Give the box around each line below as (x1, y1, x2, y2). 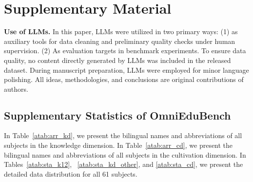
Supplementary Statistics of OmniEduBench (4, 107, 231, 122)
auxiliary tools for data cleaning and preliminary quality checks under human (4, 36, 235, 46)
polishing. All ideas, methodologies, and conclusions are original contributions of (4, 74, 244, 84)
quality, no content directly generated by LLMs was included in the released (4, 55, 231, 65)
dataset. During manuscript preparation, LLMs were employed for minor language (4, 64, 249, 75)
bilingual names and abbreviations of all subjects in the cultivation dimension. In (4, 149, 246, 160)
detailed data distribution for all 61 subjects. (4, 168, 137, 179)
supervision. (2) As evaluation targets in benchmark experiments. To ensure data (4, 45, 246, 56)
